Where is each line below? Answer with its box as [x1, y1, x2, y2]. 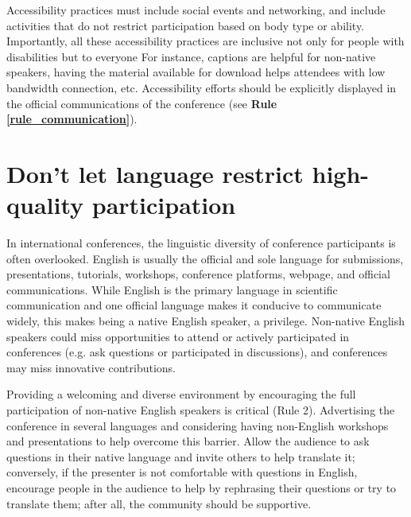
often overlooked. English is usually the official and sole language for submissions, [6, 250, 404, 266]
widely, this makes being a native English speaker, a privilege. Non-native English [6, 313, 405, 329]
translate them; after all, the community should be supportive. [6, 495, 312, 511]
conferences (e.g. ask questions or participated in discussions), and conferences [6, 344, 388, 360]
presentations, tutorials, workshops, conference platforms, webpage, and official [6, 266, 390, 282]
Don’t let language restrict [6, 157, 304, 189]
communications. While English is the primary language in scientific [6, 281, 338, 297]
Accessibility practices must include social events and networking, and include [6, 2, 386, 17]
